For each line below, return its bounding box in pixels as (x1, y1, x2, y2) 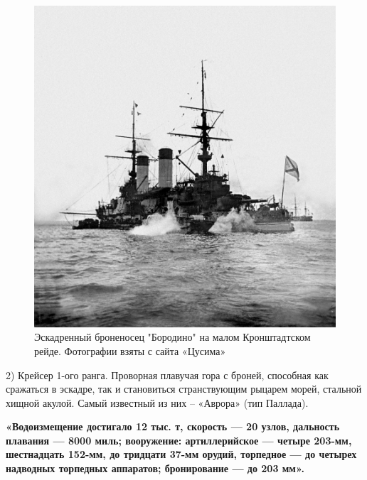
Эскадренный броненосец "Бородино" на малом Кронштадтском (34, 329, 311, 344)
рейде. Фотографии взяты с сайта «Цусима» (34, 343, 226, 358)
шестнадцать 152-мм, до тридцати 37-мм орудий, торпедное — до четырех (6, 447, 357, 462)
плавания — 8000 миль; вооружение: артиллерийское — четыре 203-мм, (6, 432, 352, 447)
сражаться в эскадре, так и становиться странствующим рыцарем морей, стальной (6, 381, 362, 396)
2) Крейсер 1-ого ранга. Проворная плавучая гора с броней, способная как (6, 367, 329, 382)
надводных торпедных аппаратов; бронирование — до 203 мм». (6, 461, 304, 476)
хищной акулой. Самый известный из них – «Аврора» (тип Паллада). (6, 395, 309, 410)
